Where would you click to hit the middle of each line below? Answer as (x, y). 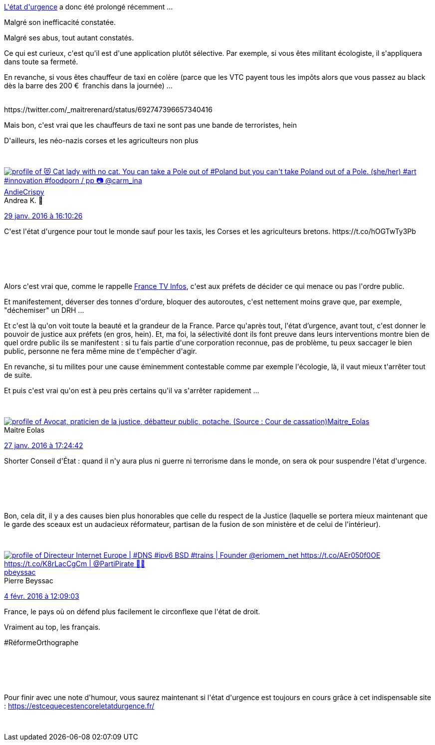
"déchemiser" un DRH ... (44, 310)
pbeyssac (20, 572)
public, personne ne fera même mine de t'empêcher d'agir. (101, 351)
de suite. (18, 375)
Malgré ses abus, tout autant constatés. (69, 38)
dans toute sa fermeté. (41, 62)
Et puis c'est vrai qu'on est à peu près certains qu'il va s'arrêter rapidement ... (132, 390)
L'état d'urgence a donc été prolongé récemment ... (89, 7)
